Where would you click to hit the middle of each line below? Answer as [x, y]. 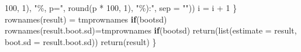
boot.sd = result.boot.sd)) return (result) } [81, 41]
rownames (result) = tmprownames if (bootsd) [86, 19]
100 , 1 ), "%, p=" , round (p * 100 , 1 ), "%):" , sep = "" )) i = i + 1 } [121, 8]
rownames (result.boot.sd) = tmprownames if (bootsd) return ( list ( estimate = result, [151, 30]
